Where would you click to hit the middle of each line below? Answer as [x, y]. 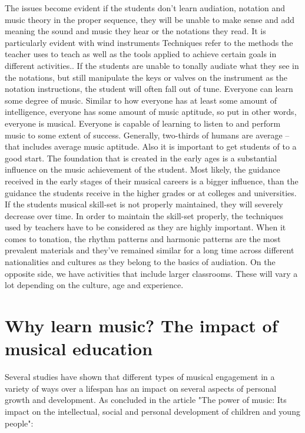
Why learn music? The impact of [141, 325]
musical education [79, 348]
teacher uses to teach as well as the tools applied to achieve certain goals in [141, 54]
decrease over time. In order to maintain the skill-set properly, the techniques [144, 215]
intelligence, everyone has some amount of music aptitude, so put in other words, [151, 112]
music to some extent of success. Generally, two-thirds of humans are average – [147, 135]
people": [19, 423]
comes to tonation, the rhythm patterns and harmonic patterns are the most [143, 238]
